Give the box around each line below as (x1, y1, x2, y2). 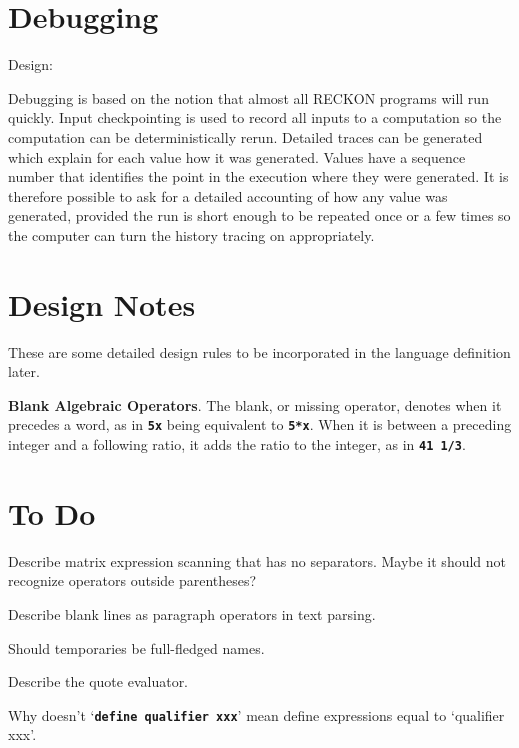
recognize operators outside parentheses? (8, 570, 257, 591)
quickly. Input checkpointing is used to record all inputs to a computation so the (8, 107, 502, 128)
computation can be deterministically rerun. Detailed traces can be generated (8, 126, 483, 147)
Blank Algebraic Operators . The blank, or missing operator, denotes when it (8, 394, 502, 415)
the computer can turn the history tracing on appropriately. (8, 224, 375, 245)
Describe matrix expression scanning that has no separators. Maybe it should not (8, 550, 507, 571)
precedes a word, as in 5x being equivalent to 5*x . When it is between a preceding (8, 414, 512, 435)
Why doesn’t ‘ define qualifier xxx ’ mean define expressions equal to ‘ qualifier (8, 704, 505, 725)
